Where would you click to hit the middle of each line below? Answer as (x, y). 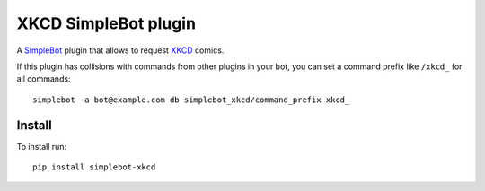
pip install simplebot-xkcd (94, 167)
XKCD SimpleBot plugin (106, 23)
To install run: (42, 146)
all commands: (44, 79)
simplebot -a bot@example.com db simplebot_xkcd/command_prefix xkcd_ (191, 100)
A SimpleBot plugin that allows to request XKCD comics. (120, 50)
